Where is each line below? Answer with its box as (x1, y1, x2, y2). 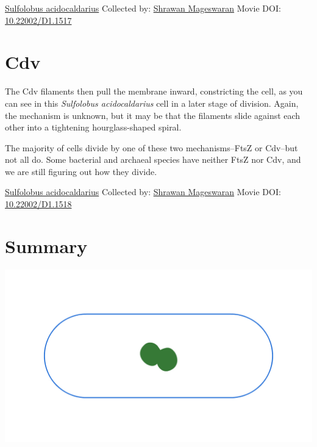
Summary (5, 233, 88, 258)
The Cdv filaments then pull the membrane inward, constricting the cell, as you (5, 85, 303, 98)
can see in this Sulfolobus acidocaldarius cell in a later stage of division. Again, (5, 96, 299, 109)
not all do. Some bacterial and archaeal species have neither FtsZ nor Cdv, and (5, 153, 301, 166)
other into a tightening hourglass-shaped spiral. (5, 121, 182, 134)
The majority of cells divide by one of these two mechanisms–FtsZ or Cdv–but (5, 141, 298, 154)
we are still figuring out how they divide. (5, 165, 157, 177)
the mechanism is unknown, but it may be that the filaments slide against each (5, 109, 301, 121)
